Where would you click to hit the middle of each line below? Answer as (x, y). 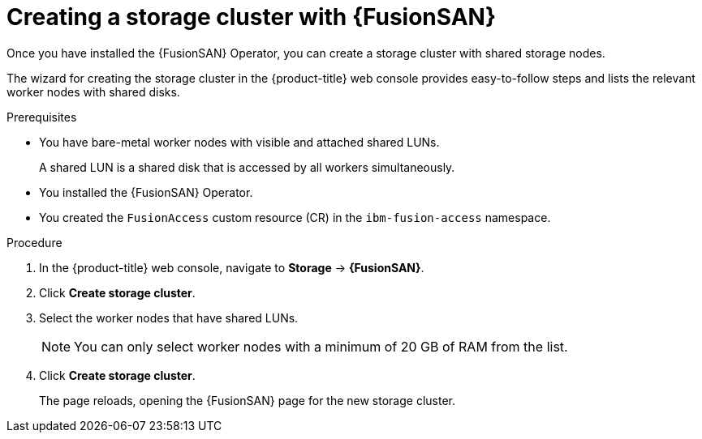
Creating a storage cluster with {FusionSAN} (252, 17)
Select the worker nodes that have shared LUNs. (169, 318)
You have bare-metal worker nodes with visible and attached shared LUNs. (239, 142)
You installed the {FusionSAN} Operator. (146, 192)
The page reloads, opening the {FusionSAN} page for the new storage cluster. (248, 400)
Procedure (34, 242)
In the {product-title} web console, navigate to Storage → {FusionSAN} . (232, 267)
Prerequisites (42, 117)
